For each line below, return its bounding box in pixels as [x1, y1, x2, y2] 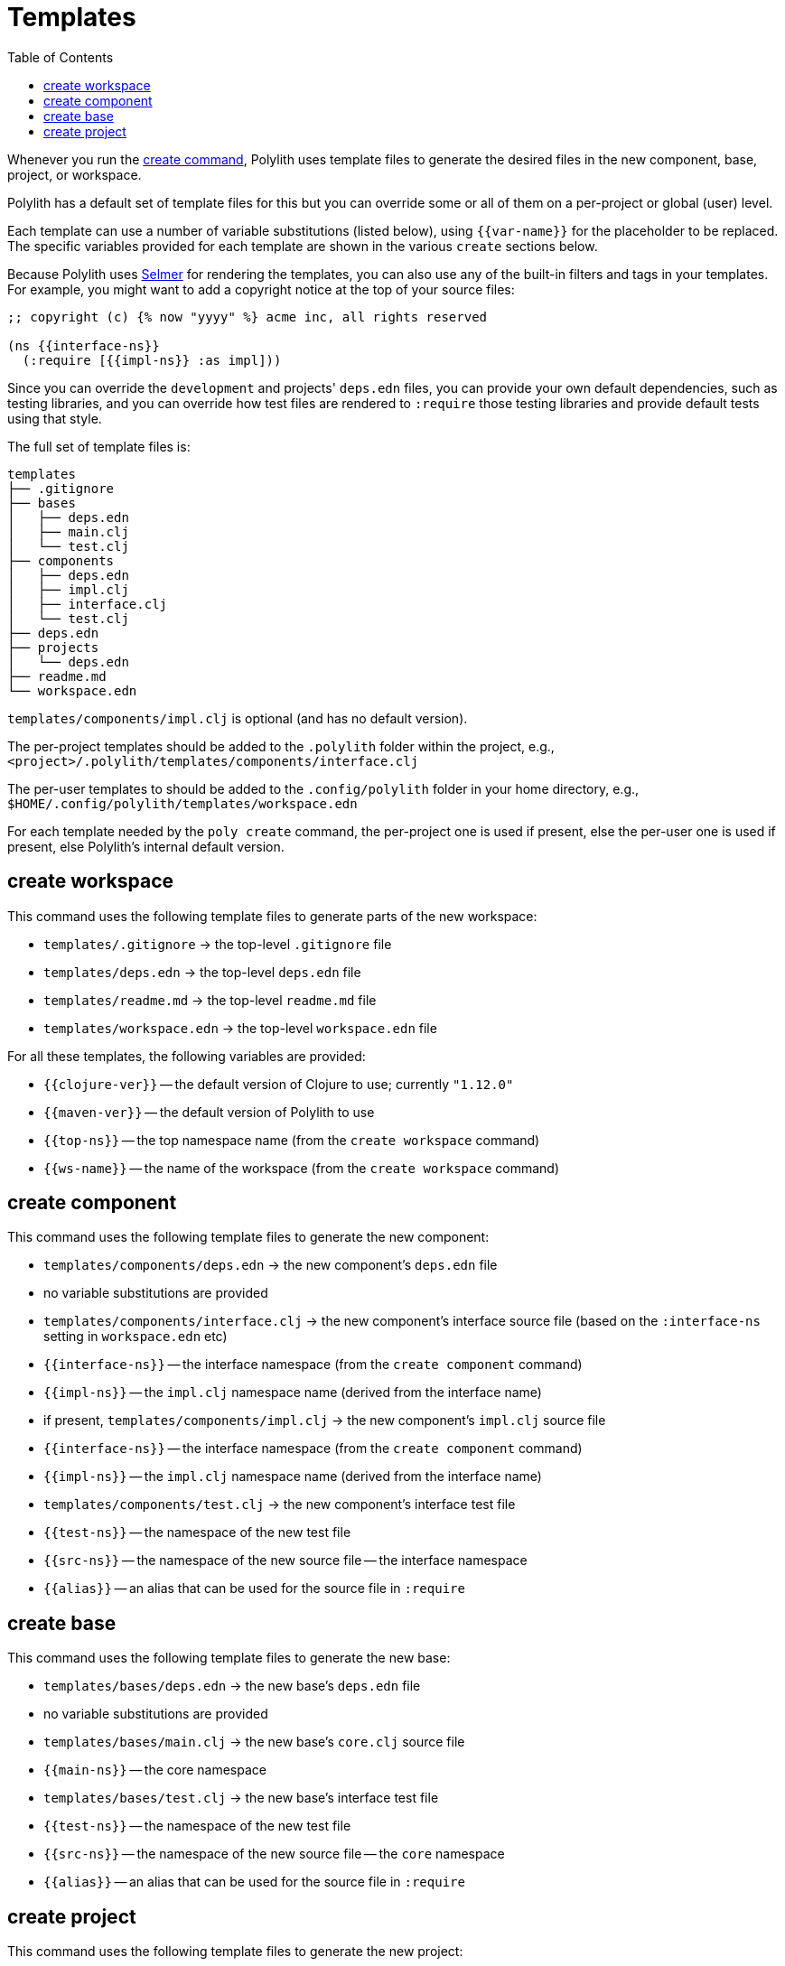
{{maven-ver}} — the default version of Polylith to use [43, 1104, 375, 1120]
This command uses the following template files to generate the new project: [7, 1943, 463, 1960]
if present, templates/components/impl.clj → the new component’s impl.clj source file [43, 1412, 606, 1429]
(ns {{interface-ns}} [7, 338, 160, 353]
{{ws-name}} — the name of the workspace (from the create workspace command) [43, 1160, 559, 1176]
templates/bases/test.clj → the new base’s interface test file [43, 1790, 439, 1806]
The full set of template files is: [7, 438, 191, 454]
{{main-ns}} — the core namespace [43, 1762, 266, 1778]
